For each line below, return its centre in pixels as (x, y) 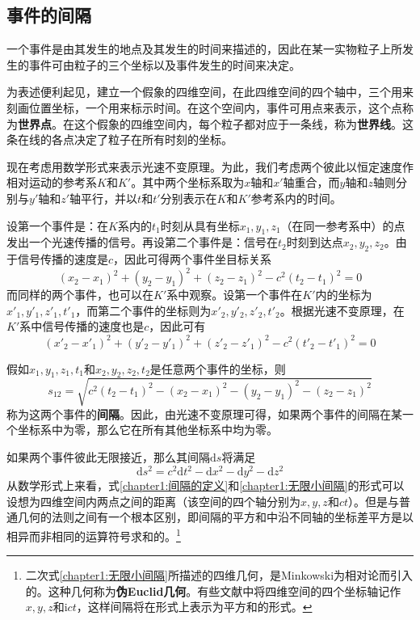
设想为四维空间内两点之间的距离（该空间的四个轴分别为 (153, 501)
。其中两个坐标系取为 (188, 182)
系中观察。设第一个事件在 (235, 295)
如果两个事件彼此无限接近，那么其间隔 (108, 457)
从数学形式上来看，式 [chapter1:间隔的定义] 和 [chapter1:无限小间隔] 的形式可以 (206, 485)
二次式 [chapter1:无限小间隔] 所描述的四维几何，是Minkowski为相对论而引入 (219, 575)
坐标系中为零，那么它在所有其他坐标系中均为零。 (147, 430)
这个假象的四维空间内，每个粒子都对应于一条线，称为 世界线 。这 (244, 123)
